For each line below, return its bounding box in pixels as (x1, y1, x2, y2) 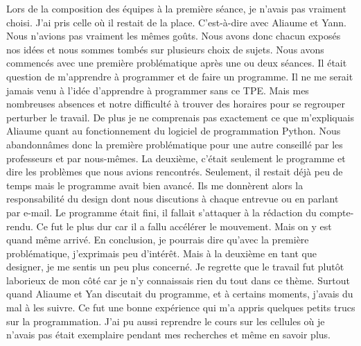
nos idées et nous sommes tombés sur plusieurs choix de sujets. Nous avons (6, 42, 324, 56)
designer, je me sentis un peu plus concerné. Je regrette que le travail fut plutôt (6, 259, 344, 274)
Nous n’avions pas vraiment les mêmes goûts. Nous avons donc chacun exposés (6, 28, 341, 43)
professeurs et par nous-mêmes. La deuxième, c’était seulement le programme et (6, 150, 346, 165)
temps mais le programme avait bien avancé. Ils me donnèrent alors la (6, 178, 303, 192)
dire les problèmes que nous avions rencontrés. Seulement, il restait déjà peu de (6, 164, 343, 179)
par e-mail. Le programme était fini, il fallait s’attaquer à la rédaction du (6, 205, 317, 219)
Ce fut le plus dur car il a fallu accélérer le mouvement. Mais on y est (36, 218, 332, 233)
